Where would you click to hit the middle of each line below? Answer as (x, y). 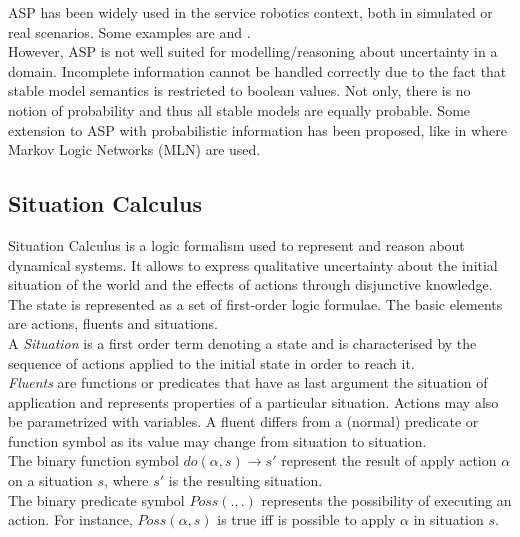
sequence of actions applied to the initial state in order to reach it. (211, 362)
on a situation (50, 480)
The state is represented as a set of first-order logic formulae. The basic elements (255, 303)
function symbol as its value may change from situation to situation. (217, 440)
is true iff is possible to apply (306, 519)
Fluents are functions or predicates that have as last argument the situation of (248, 382)
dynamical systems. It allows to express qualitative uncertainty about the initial (253, 264)
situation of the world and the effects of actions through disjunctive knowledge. (250, 284)
